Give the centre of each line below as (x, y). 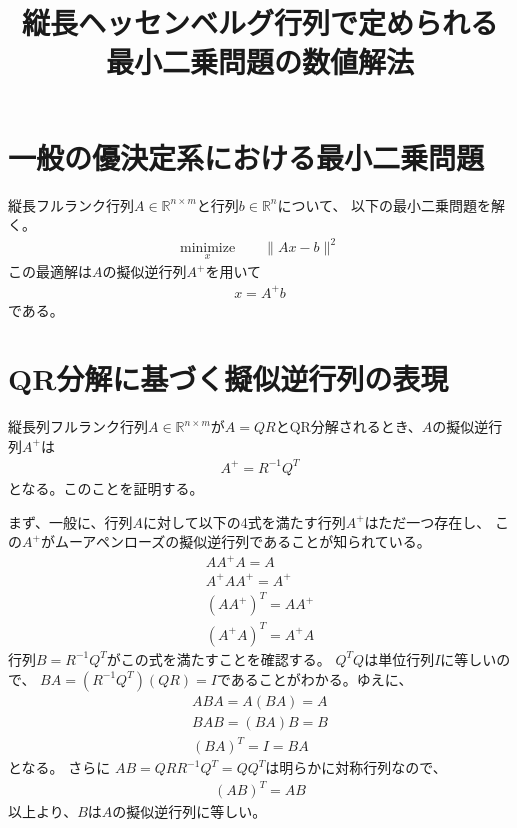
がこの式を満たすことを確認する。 (218, 658)
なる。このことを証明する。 (112, 488)
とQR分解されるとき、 (348, 426)
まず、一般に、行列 (70, 521)
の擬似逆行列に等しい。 (189, 811)
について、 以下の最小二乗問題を (384, 204)
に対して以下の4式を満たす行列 (244, 521)
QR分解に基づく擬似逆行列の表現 (228, 378)
